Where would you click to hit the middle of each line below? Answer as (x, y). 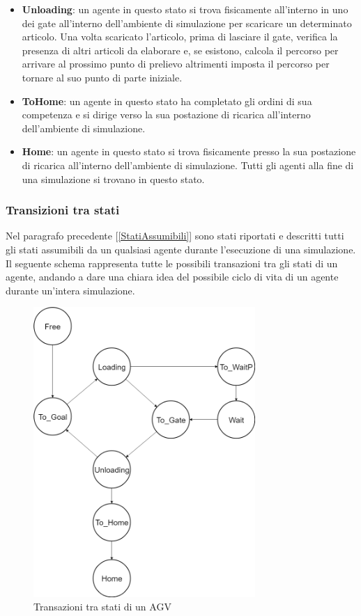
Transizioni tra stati (63, 210)
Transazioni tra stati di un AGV (102, 607)
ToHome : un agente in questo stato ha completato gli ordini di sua (167, 101)
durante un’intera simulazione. (70, 290)
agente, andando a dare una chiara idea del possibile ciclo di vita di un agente (172, 277)
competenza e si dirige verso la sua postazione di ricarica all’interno (166, 114)
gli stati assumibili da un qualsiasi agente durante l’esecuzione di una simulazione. (181, 249)
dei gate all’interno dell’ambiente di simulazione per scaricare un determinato (187, 23)
